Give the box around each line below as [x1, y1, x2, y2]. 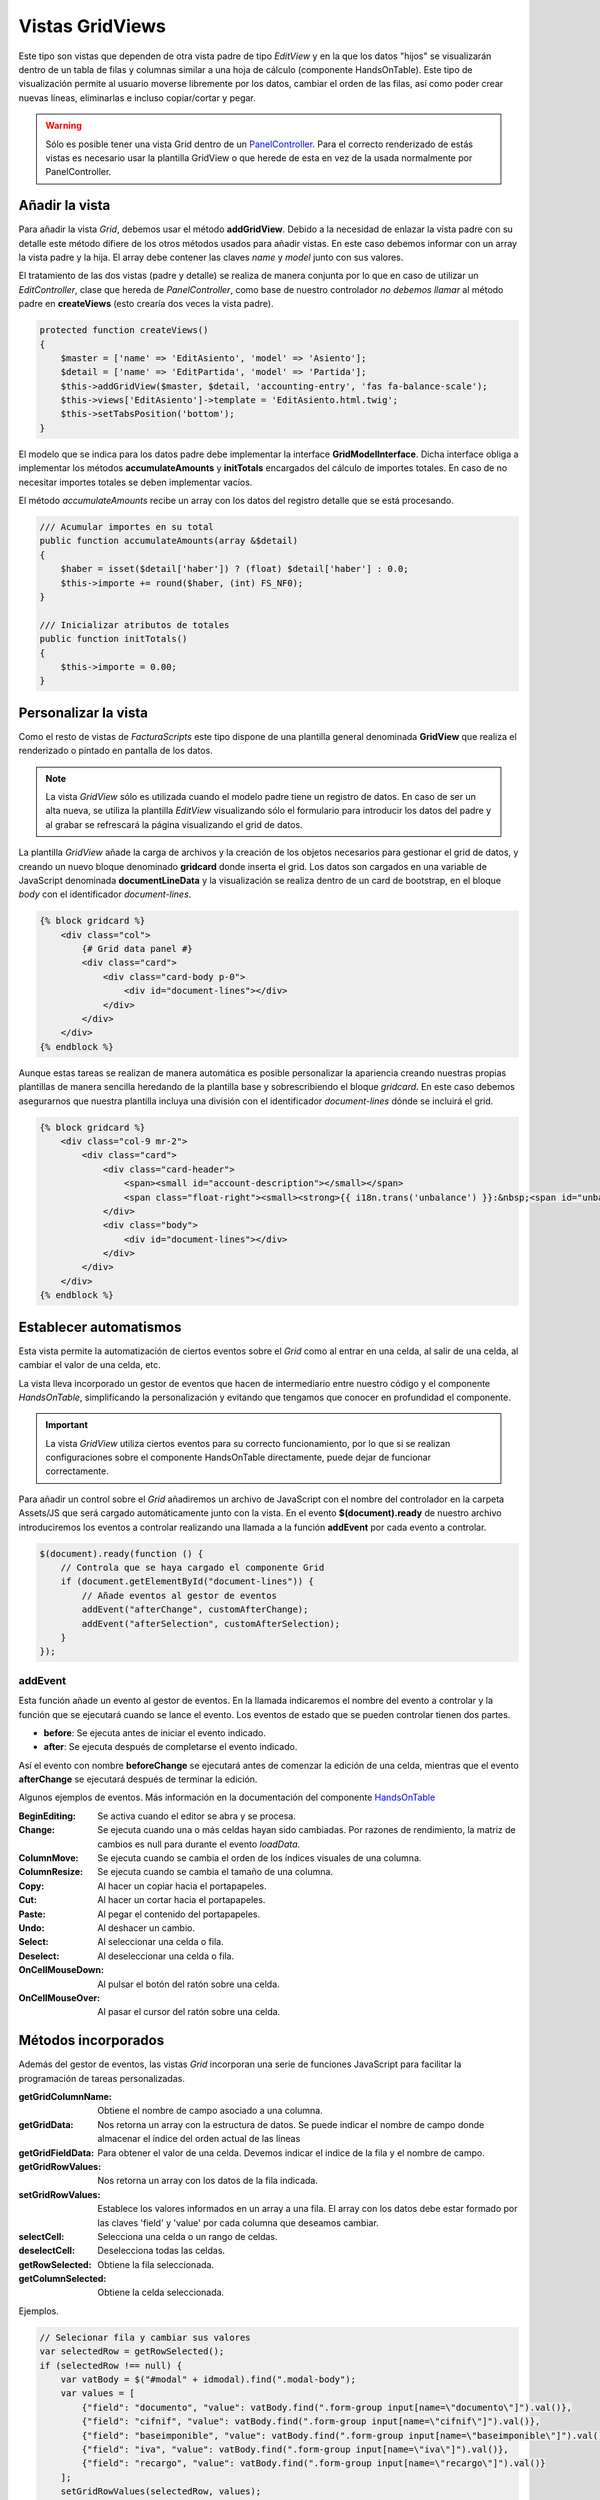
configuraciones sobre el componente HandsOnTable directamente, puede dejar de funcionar [45, 1451, 432, 1464]
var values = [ [60, 2388, 135, 2399]
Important [45, 1419, 89, 1431]
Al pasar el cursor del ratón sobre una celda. [97, 2006, 281, 2018]
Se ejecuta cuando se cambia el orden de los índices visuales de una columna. [97, 1852, 422, 1864]
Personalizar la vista [18, 704, 149, 721]
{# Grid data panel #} [81, 943, 194, 955]
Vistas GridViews [18, 15, 167, 37]
